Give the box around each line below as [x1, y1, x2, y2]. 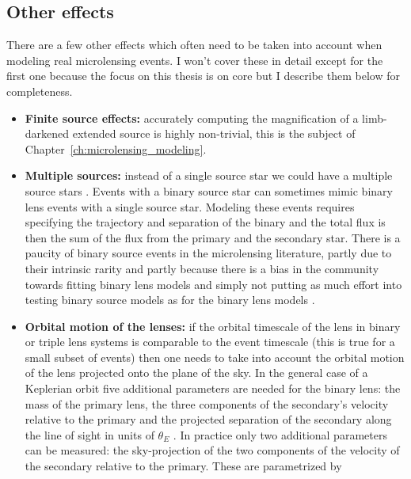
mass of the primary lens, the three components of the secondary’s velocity [25, 395, 389, 412]
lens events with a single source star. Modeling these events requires [25, 198, 355, 215]
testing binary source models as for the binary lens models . [25, 291, 315, 308]
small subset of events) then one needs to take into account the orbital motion [25, 348, 405, 365]
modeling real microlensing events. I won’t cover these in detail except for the [6, 51, 383, 68]
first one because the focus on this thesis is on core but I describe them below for [6, 67, 400, 84]
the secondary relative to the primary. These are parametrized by [25, 458, 342, 474]
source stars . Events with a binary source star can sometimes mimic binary [25, 182, 393, 199]
